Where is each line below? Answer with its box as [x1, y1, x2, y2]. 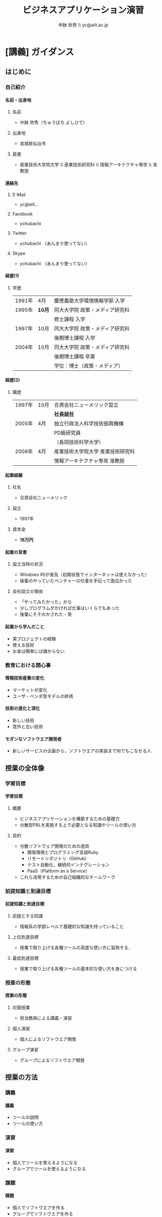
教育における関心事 [5, 661, 51, 668]
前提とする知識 [12, 913, 43, 919]
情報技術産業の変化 [5, 675, 45, 681]
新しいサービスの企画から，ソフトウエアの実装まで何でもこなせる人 [12, 748, 152, 754]
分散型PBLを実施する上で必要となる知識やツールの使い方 [19, 822, 137, 828]
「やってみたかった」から [19, 599, 72, 605]
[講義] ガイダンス [5, 46, 74, 58]
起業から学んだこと [5, 624, 45, 630]
